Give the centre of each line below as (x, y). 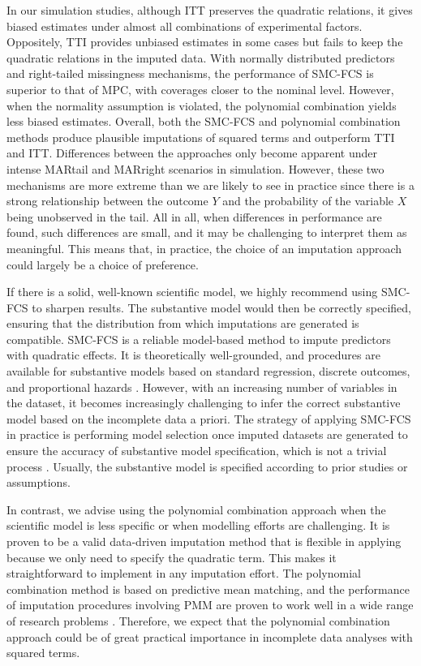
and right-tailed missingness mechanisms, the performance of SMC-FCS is (190, 73)
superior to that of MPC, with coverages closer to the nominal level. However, (200, 89)
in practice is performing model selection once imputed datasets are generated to (207, 434)
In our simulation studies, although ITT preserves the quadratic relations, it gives (210, 10)
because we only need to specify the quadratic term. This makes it (172, 557)
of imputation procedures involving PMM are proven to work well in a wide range (210, 605)
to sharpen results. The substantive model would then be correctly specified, (221, 307)
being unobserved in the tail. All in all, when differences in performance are (194, 216)
